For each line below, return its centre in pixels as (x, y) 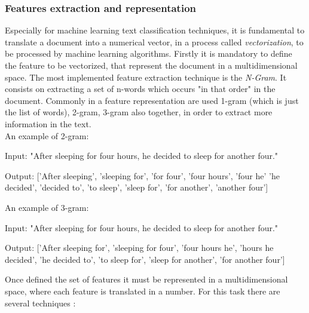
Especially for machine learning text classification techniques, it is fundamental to (155, 30)
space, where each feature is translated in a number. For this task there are (143, 291)
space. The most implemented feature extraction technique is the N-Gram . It (146, 77)
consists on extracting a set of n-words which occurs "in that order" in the (140, 89)
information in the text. (48, 123)
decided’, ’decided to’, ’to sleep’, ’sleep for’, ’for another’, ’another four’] (137, 187)
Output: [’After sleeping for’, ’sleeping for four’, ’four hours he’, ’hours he (139, 248)
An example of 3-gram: (47, 207)
